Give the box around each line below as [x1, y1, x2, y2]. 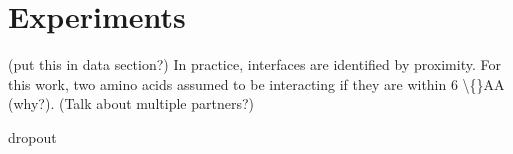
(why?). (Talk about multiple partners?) [8, 93, 254, 114]
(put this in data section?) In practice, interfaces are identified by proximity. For [8, 54, 501, 75]
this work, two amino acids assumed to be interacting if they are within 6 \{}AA [8, 73, 505, 94]
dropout [8, 126, 57, 147]
